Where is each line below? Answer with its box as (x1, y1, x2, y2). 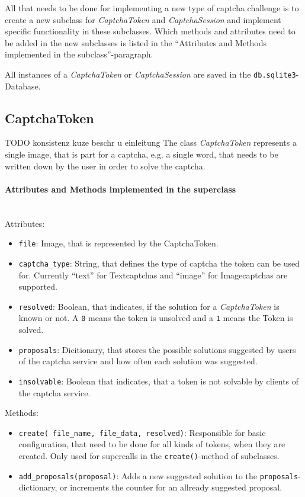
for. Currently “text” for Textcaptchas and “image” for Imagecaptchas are (18, 268, 288, 281)
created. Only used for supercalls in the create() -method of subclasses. (18, 449, 280, 461)
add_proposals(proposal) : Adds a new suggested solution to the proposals (18, 469, 298, 482)
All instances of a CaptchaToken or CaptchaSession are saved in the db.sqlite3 (5, 68, 296, 80)
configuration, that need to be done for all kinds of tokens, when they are (18, 438, 285, 450)
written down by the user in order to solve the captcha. (5, 159, 206, 172)
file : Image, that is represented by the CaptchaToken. (18, 237, 219, 249)
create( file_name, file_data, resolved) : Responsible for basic (18, 426, 266, 438)
